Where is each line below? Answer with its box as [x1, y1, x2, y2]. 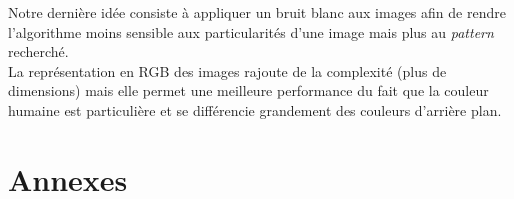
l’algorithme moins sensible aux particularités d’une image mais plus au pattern [8, 21, 494, 42]
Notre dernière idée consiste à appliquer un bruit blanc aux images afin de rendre [8, 2, 506, 22]
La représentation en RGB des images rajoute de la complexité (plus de [8, 60, 447, 81]
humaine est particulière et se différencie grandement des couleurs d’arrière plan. [8, 99, 502, 120]
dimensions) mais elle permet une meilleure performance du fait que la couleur [8, 80, 489, 101]
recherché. [8, 41, 69, 62]
